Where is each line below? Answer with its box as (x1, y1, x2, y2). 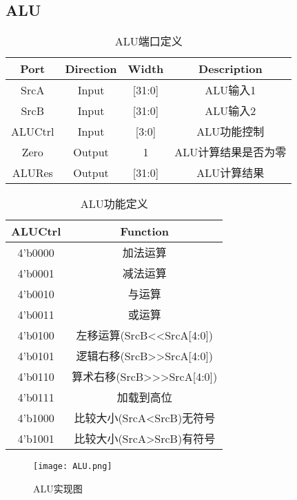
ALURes (12, 164, 53, 180)
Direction (65, 61, 117, 77)
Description (198, 61, 263, 77)
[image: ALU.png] (33, 461, 112, 472)
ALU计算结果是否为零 (174, 144, 287, 160)
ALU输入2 (205, 103, 256, 119)
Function (120, 223, 169, 240)
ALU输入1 (205, 82, 256, 98)
